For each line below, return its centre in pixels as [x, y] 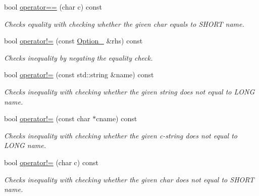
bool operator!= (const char [47, 118]
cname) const [117, 118]
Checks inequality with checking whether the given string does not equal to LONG [129, 91]
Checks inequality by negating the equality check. [79, 57]
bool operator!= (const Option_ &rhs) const [73, 41]
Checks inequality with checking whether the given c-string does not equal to [121, 135]
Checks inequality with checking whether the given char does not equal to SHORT [129, 179]
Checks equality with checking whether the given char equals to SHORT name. [124, 23]
